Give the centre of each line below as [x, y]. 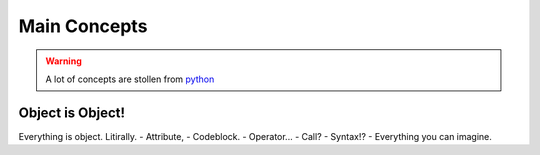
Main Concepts [83, 26]
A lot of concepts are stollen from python [130, 79]
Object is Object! [71, 112]
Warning [63, 61]
